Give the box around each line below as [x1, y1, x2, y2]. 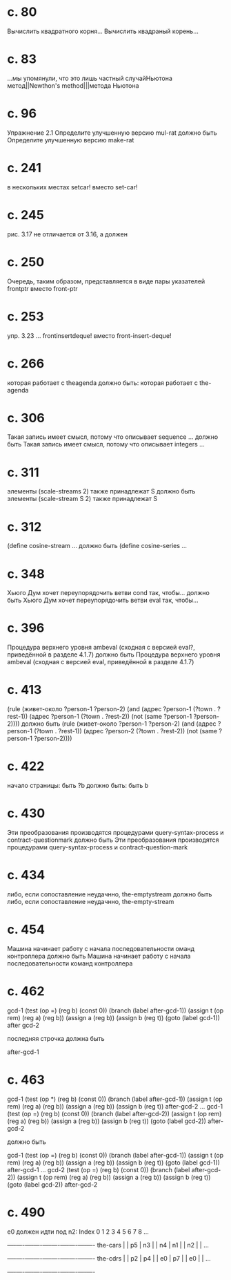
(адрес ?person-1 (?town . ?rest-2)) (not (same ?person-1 [29, 713, 192, 721]
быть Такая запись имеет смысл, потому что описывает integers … [7, 440, 205, 449]
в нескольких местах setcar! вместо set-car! [7, 182, 138, 191]
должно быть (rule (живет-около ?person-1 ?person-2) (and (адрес [21, 719, 217, 728]
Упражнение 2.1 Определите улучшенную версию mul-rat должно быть [7, 129, 217, 137]
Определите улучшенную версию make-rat [7, 135, 134, 144]
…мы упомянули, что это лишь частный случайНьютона [7, 74, 172, 82]
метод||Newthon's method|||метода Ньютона [7, 81, 139, 90]
